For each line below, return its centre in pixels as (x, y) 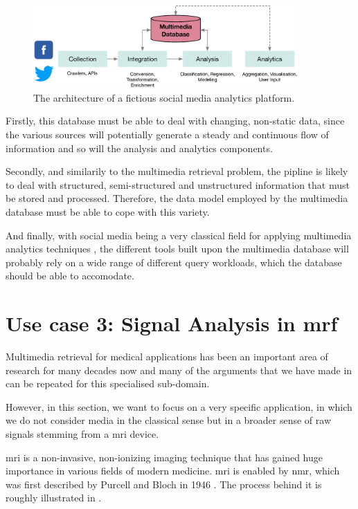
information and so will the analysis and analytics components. (139, 148)
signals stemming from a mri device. (82, 434)
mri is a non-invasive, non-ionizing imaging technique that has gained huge (164, 457)
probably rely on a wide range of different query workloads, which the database (174, 262)
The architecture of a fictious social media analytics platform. (164, 97)
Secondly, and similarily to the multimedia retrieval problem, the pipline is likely (177, 171)
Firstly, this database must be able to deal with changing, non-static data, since (175, 121)
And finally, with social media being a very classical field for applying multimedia (179, 235)
